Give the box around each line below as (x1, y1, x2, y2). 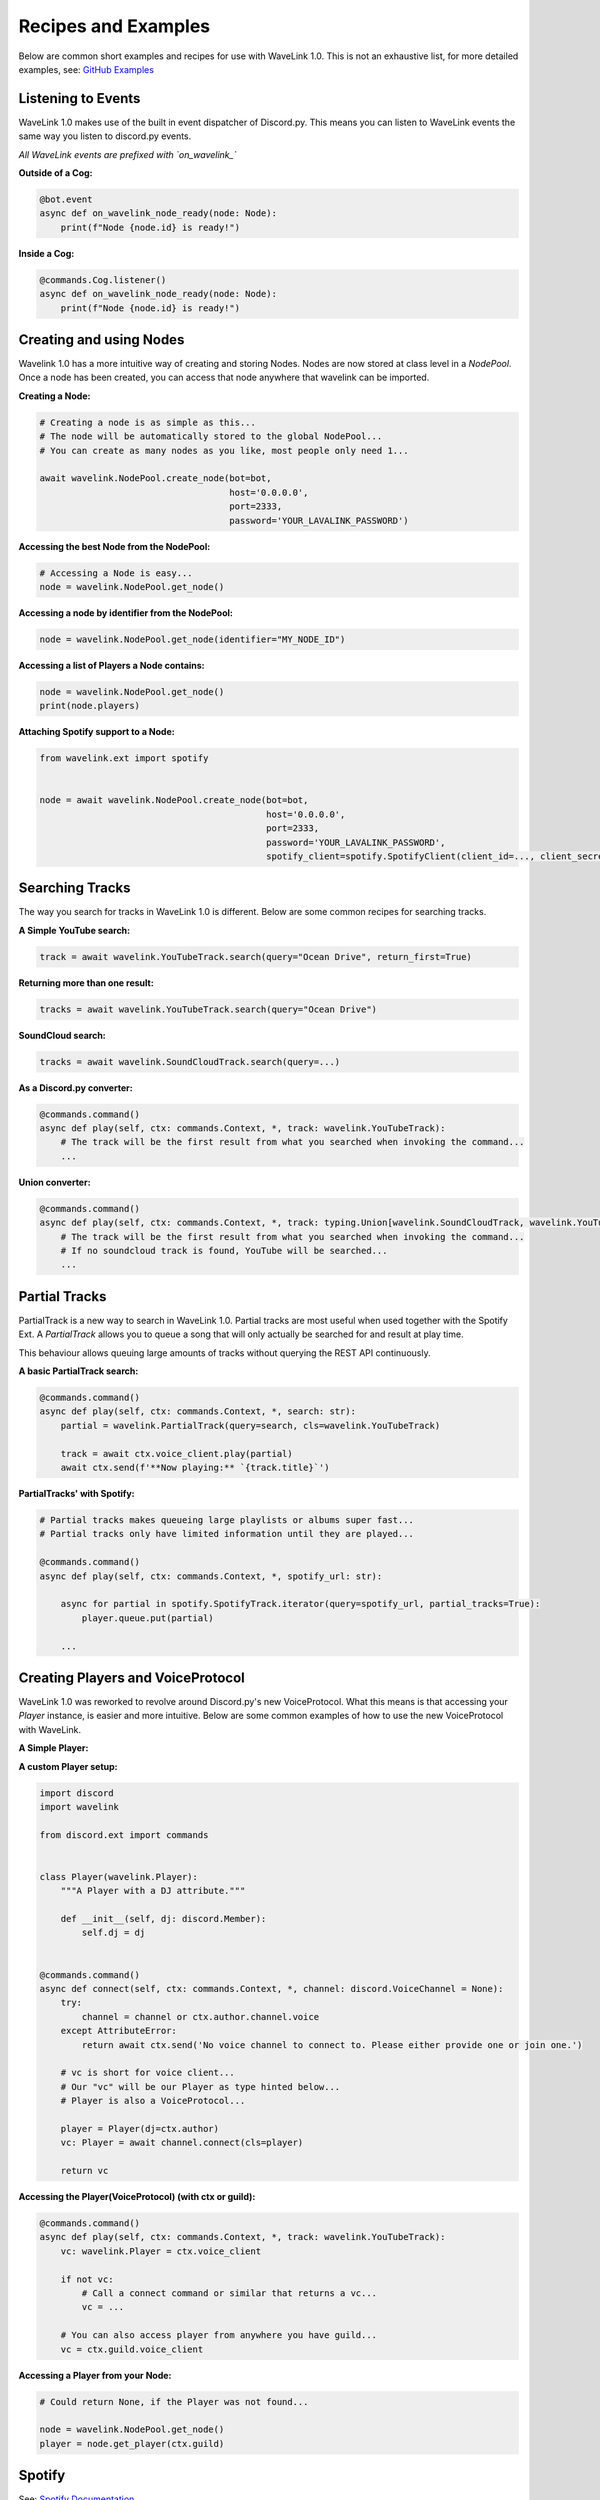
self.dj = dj (81, 1927, 146, 1939)
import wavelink (39, 1801, 120, 1812)
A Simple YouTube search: (18, 924, 131, 936)
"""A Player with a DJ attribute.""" (60, 1885, 246, 1897)
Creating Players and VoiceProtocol (18, 1669, 245, 1686)
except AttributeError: (60, 2025, 177, 2037)
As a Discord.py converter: (18, 1081, 134, 1094)
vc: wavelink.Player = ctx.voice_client (60, 2245, 262, 2257)
